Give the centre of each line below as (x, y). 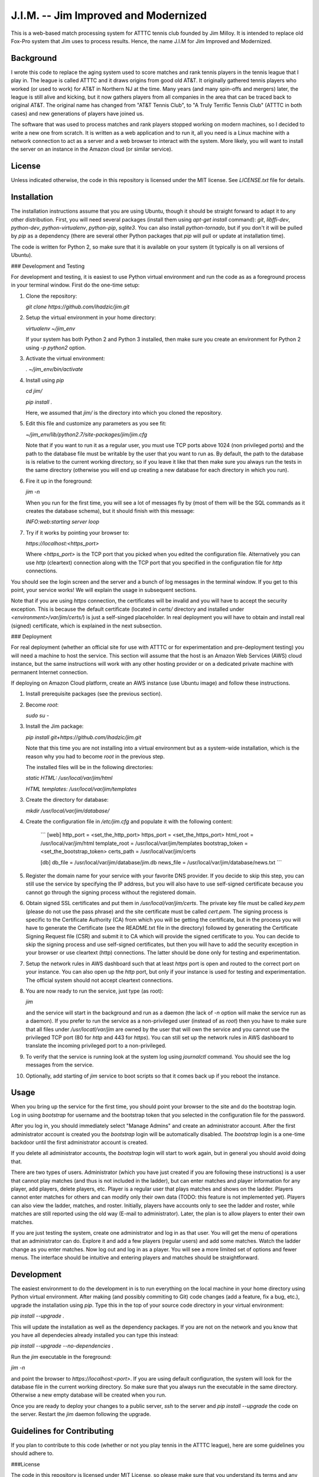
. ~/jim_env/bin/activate (54, 369)
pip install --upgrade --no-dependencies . (62, 1346)
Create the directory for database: (67, 800)
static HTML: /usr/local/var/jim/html (69, 778)
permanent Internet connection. (50, 672)
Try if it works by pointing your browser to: (77, 532)
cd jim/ (34, 391)
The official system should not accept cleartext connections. (100, 980)
